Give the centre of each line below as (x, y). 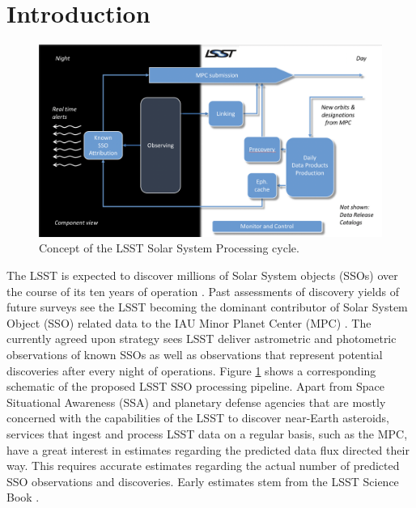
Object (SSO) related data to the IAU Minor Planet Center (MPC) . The (189, 322)
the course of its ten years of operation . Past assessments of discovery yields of (203, 291)
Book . (23, 497)
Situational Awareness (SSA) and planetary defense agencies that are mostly (196, 402)
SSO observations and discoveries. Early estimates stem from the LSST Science (203, 481)
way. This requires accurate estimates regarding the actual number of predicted (203, 466)
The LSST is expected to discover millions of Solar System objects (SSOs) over (202, 275)
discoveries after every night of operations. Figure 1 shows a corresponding (191, 370)
